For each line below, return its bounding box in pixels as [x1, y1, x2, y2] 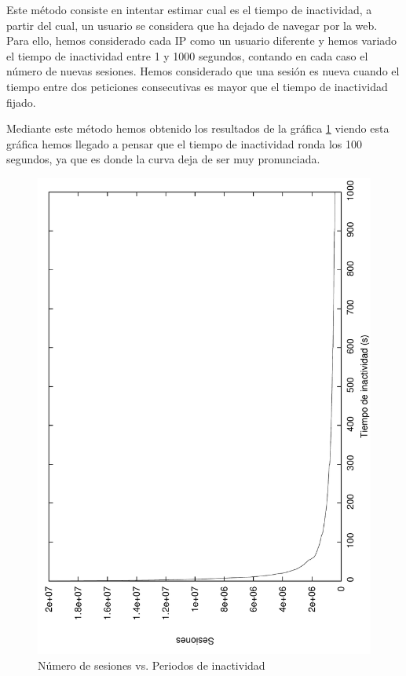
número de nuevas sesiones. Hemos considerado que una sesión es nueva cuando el [6, 63, 400, 79]
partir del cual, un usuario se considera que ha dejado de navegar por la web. [6, 16, 378, 33]
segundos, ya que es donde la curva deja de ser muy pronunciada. [6, 151, 320, 167]
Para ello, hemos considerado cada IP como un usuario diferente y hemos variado [6, 32, 397, 49]
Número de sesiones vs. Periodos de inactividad [38, 656, 265, 673]
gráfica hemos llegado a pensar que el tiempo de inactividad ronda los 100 [6, 135, 363, 152]
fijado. [6, 93, 36, 110]
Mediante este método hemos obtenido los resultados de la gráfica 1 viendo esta [6, 120, 390, 137]
